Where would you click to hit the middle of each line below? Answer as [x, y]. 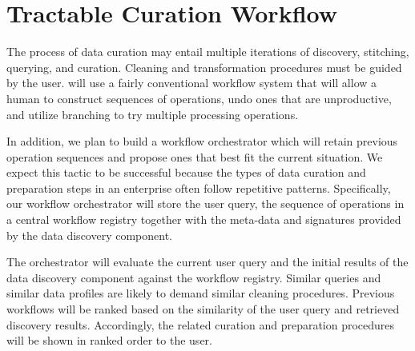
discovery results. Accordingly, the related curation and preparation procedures [201, 324]
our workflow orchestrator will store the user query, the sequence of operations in [205, 203]
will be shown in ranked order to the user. [109, 340]
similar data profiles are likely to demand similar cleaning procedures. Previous [201, 293]
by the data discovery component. [90, 235]
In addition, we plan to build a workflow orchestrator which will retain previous [202, 141]
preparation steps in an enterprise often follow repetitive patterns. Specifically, [199, 187]
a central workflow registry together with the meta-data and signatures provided [204, 219]
